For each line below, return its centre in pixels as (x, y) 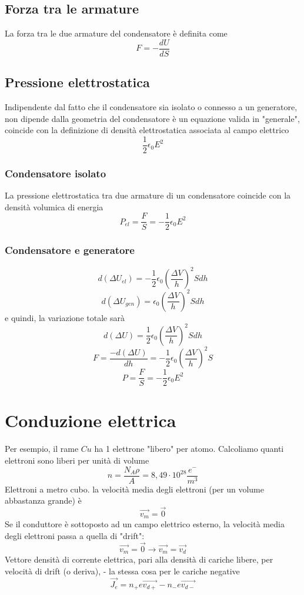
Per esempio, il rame (42, 449)
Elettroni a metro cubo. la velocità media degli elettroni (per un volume (134, 489)
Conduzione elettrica (91, 420)
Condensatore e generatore (70, 250)
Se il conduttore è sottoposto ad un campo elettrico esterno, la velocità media (145, 524)
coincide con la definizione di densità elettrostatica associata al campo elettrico (147, 130)
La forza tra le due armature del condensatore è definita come (116, 33)
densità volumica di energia (54, 206)
